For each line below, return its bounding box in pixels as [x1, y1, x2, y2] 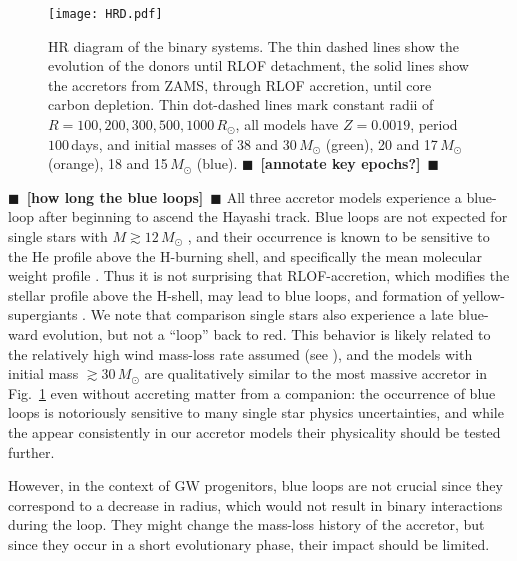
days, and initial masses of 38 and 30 [71, 133, 297, 154]
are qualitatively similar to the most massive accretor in [144, 363, 488, 384]
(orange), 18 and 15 [48, 153, 168, 174]
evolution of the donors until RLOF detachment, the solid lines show [48, 55, 469, 76]
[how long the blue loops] [26, 186, 204, 207]
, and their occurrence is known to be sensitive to [187, 226, 490, 246]
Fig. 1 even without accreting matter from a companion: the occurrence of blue [8, 382, 496, 403]
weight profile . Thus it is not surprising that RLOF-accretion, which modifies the [8, 265, 510, 286]
